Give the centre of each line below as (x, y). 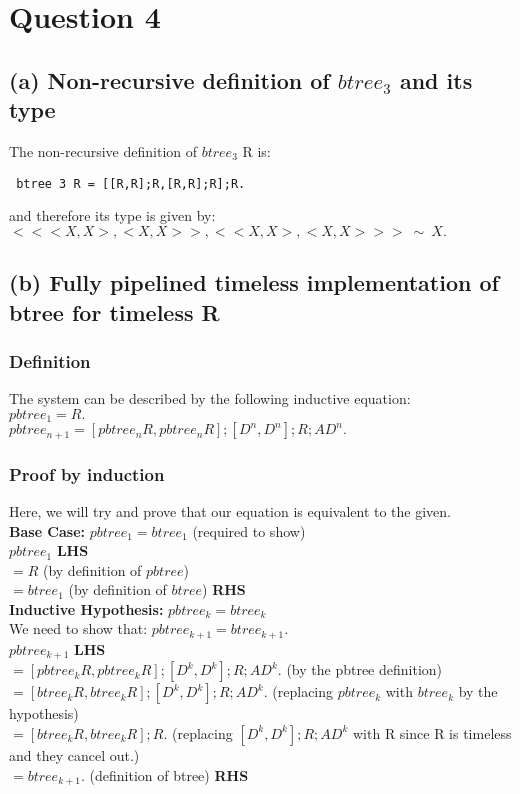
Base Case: (47, 530)
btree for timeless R (114, 311)
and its (436, 79)
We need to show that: (78, 628)
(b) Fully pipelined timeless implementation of (254, 282)
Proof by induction (87, 473)
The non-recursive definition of (103, 150)
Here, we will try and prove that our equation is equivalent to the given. (230, 510)
